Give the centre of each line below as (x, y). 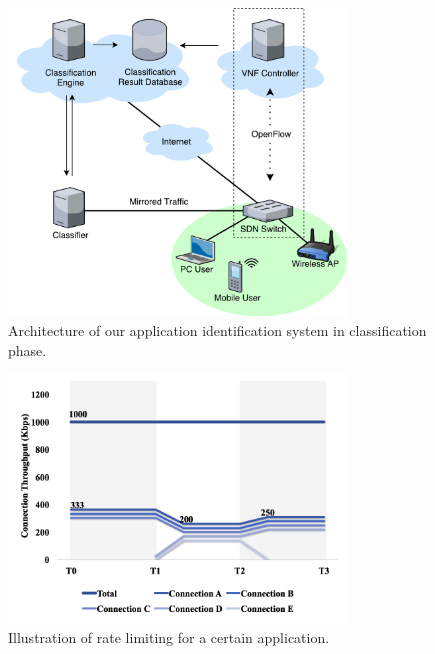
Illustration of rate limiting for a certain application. (169, 637)
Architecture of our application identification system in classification (217, 330)
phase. (27, 349)
